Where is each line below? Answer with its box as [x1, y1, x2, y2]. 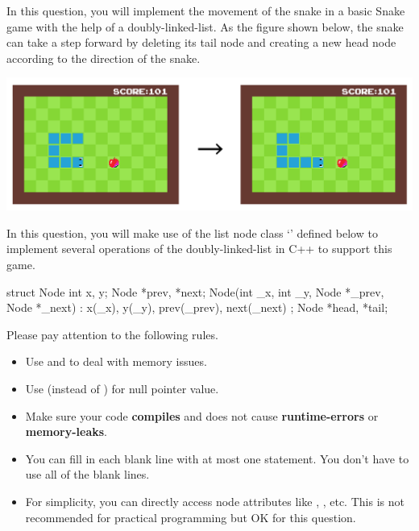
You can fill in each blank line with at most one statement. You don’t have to [25, 450, 409, 467]
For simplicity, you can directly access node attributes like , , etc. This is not [25, 492, 404, 509]
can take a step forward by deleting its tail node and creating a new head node [6, 34, 396, 51]
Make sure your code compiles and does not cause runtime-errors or [25, 407, 379, 424]
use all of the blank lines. [25, 466, 150, 483]
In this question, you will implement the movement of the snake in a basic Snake [6, 2, 405, 19]
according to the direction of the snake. [6, 49, 201, 66]
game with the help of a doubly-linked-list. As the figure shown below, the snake [6, 18, 404, 35]
